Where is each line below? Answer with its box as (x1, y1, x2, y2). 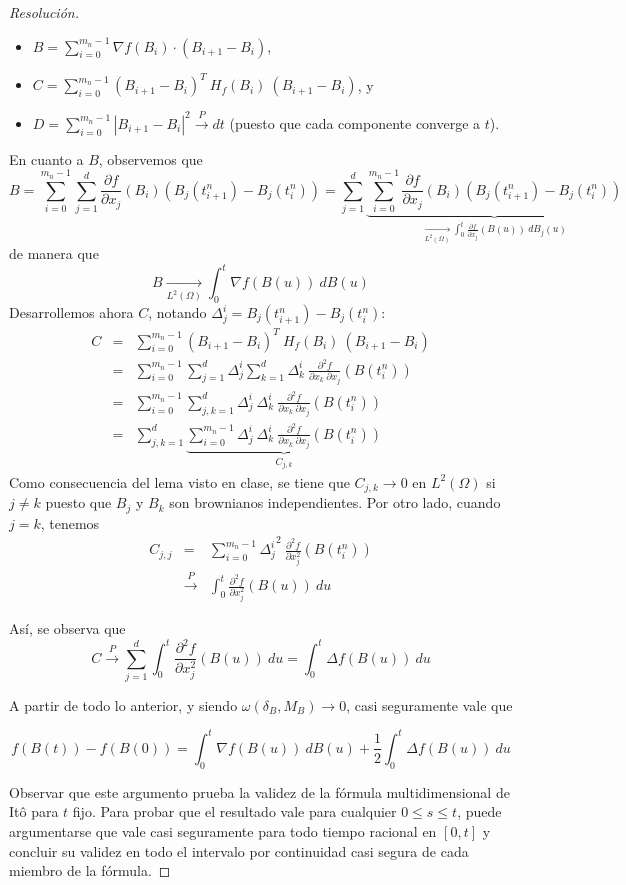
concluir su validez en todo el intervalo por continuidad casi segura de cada (9, 840, 469, 861)
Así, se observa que (9, 617, 126, 638)
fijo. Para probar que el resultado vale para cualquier (72, 801, 397, 822)
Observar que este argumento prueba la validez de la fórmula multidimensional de (9, 781, 510, 802)
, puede (457, 801, 502, 822)
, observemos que (98, 148, 203, 169)
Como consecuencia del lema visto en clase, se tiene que (9, 471, 350, 492)
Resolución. (9, 2, 79, 22)
